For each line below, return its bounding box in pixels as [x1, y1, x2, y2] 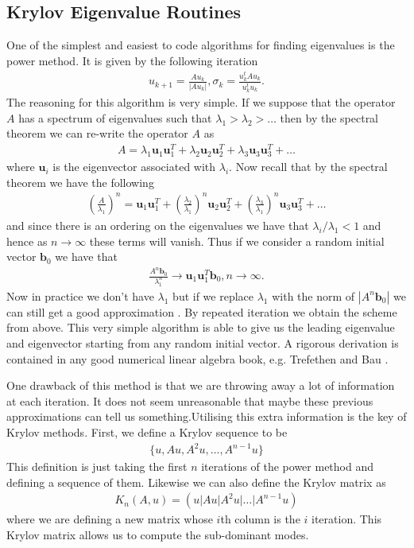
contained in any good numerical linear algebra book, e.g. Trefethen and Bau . [6, 350, 389, 367]
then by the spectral [280, 109, 379, 126]
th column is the [220, 511, 300, 527]
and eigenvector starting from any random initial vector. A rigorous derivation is [6, 335, 399, 352]
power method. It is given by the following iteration [6, 52, 258, 68]
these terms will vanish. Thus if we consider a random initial [89, 232, 385, 249]
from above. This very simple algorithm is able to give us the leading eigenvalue [6, 319, 395, 336]
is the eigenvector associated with [52, 158, 216, 175]
